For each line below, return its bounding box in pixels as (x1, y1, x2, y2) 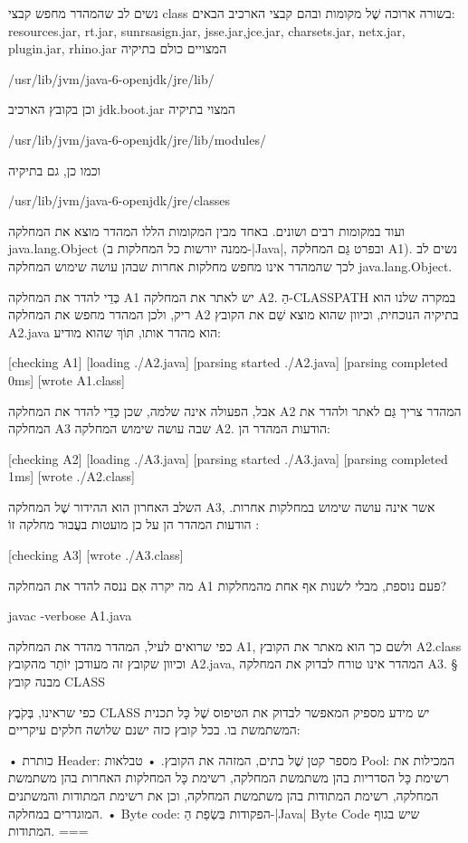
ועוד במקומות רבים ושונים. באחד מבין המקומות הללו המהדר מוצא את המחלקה (8, 221, 405, 240)
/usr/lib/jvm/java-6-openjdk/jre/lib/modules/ (8, 129, 266, 148)
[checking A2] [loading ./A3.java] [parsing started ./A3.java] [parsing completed (8, 449, 448, 468)
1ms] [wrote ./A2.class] (8, 467, 135, 486)
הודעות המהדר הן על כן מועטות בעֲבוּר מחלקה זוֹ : (8, 515, 260, 534)
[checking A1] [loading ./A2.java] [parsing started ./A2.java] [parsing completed (8, 353, 448, 372)
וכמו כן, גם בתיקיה (8, 160, 101, 179)
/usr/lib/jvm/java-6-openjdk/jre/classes (8, 191, 231, 210)
